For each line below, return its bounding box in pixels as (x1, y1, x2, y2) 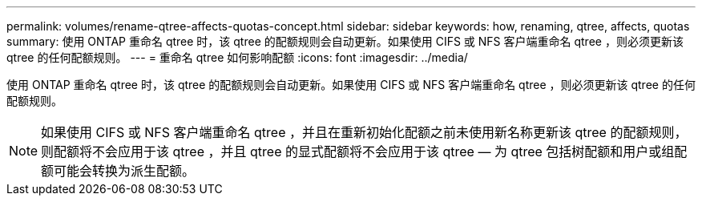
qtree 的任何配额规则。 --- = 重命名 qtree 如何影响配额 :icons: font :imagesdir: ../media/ (6, 50, 468, 64)
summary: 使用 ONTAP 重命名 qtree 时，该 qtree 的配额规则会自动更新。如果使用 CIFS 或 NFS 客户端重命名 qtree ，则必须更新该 (6, 34, 684, 48)
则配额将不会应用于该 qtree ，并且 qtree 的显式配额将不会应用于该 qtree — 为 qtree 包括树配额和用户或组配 (41, 143, 688, 160)
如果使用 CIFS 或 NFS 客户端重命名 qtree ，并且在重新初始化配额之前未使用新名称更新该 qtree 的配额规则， (41, 124, 688, 140)
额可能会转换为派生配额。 (41, 163, 196, 179)
